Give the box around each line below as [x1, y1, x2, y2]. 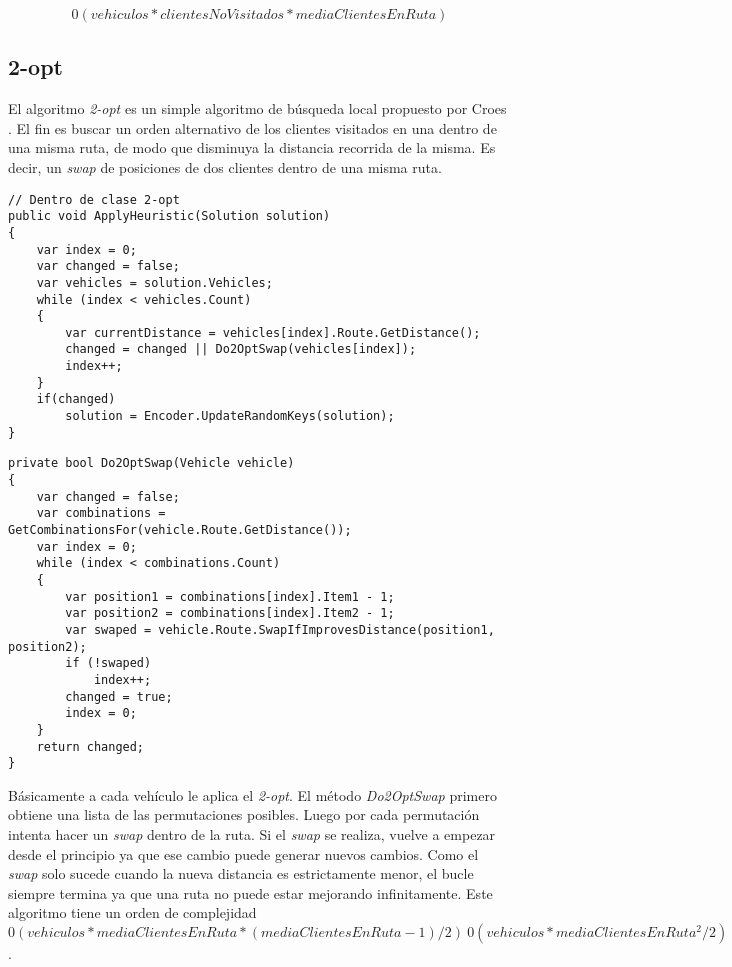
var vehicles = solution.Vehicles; [36, 275, 273, 290]
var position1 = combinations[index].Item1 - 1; [65, 589, 395, 604]
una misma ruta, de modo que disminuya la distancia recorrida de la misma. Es [8, 137, 496, 158]
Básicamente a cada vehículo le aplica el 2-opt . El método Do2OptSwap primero [8, 784, 497, 805]
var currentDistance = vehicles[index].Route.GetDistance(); [65, 325, 481, 340]
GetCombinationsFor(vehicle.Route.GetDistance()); [8, 523, 352, 538]
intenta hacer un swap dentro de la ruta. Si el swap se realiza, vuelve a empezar [8, 824, 496, 845]
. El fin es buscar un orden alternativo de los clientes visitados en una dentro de [8, 117, 497, 138]
